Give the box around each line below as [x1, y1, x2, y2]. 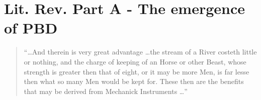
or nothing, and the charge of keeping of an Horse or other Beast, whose [24, 56, 246, 66]
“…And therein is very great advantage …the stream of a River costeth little [24, 46, 257, 57]
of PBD [4, 17, 58, 38]
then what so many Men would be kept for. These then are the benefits [24, 76, 244, 86]
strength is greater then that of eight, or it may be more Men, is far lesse [24, 66, 249, 76]
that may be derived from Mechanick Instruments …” [24, 85, 188, 96]
